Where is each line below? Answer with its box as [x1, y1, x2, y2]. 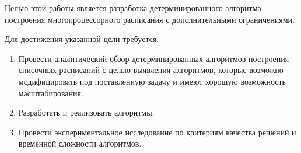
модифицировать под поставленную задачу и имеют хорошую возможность [18, 75, 286, 87]
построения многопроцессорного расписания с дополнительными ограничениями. [5, 13, 295, 25]
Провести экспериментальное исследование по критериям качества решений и [18, 126, 296, 138]
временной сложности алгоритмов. [18, 137, 142, 149]
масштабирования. [18, 86, 83, 99]
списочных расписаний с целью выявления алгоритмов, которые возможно [18, 64, 283, 76]
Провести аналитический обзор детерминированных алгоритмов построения [18, 52, 289, 64]
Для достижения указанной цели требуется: [5, 33, 159, 45]
